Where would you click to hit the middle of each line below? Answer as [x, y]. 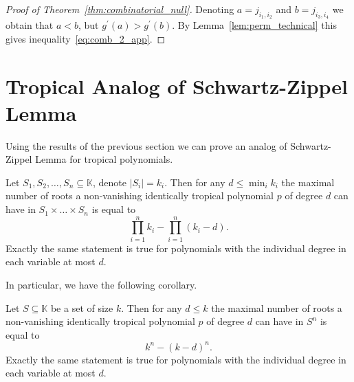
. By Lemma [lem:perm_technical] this [254, 25]
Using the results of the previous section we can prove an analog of [146, 145]
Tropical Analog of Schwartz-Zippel [177, 86]
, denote [109, 182]
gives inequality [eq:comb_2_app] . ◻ [86, 38]
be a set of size [82, 307]
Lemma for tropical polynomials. [104, 159]
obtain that [30, 25]
